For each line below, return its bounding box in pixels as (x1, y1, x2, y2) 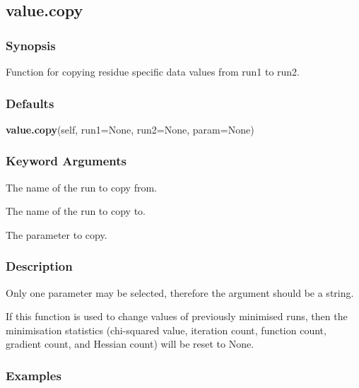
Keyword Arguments (6, 152, 127, 170)
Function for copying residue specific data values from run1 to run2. (6, 64, 300, 78)
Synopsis (6, 36, 56, 54)
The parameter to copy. (6, 227, 107, 242)
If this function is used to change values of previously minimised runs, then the (6, 309, 348, 324)
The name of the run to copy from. (6, 180, 157, 194)
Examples (6, 366, 61, 384)
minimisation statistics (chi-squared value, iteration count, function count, (6, 322, 326, 337)
